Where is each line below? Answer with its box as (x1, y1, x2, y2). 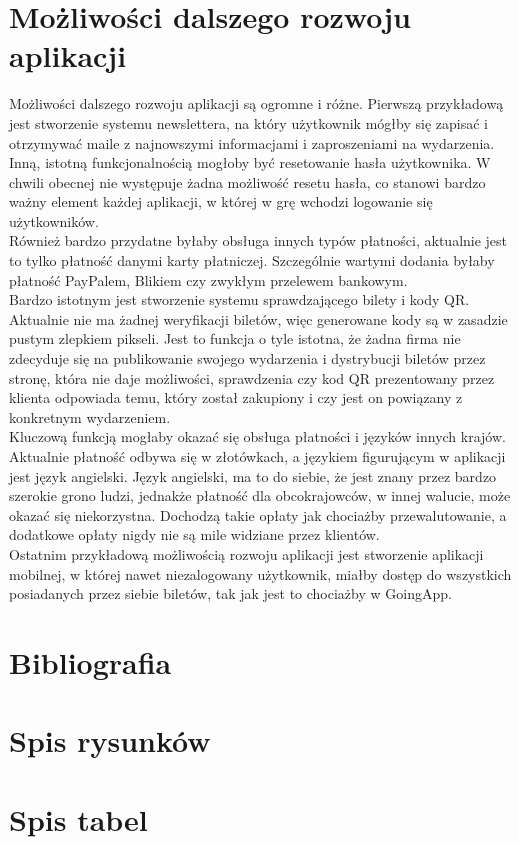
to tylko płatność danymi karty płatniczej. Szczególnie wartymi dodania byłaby (9, 250, 495, 271)
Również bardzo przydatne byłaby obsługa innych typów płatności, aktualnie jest (9, 230, 508, 251)
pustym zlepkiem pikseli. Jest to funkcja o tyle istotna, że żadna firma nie (9, 328, 461, 349)
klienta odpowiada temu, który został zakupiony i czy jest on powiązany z (9, 387, 463, 408)
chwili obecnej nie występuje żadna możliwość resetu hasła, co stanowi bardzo (9, 171, 486, 192)
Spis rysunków (9, 720, 211, 761)
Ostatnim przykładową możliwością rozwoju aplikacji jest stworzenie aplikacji (9, 543, 484, 564)
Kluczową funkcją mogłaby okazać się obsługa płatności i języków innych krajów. (9, 426, 506, 447)
